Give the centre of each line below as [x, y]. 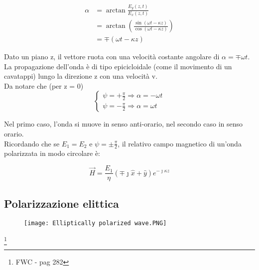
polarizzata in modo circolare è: [52, 153]
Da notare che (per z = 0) [44, 85]
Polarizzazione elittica [62, 203]
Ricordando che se [32, 143]
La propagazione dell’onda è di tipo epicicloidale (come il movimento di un [118, 66]
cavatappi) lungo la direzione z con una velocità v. [81, 76]
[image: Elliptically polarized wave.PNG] [95, 223]
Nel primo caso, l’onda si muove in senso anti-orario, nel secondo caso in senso [124, 124]
